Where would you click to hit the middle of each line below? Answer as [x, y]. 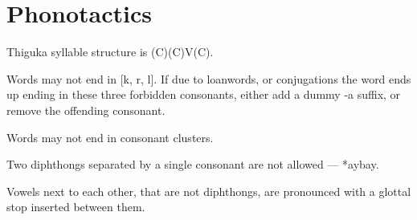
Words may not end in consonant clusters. [110, 137]
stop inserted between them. [76, 207]
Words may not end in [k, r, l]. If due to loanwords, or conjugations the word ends [209, 78]
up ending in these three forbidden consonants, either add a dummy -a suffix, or [204, 94]
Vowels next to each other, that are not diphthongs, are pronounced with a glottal [209, 191]
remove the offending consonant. [86, 110]
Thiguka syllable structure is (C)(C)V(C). [110, 52]
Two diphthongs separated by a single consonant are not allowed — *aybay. [193, 164]
